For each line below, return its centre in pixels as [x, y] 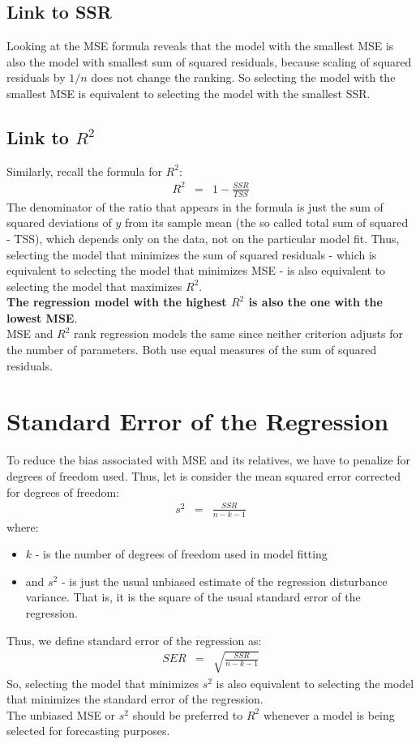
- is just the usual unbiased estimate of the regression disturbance [224, 581]
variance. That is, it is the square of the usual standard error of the [193, 597]
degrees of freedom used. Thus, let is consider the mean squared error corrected [204, 475]
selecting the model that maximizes [94, 286]
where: [23, 526]
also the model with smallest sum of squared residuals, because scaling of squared [209, 61]
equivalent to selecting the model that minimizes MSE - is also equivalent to [196, 270]
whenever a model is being [329, 714]
